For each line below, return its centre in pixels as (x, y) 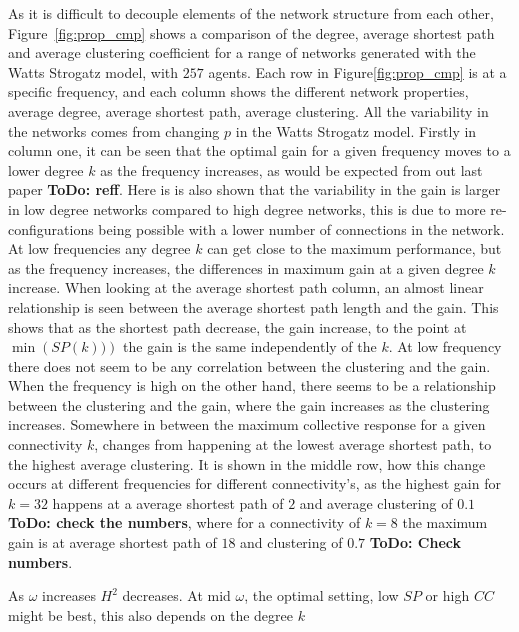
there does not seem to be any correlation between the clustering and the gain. (249, 365)
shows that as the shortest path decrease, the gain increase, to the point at (237, 326)
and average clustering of (376, 502)
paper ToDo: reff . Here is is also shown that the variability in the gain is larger (254, 189)
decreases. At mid (176, 595)
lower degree (46, 169)
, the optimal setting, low (321, 595)
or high (447, 595)
